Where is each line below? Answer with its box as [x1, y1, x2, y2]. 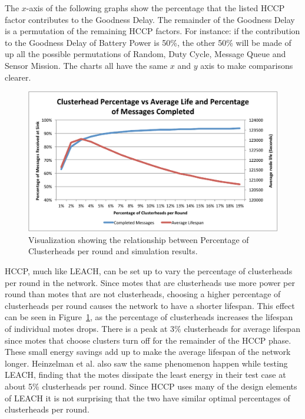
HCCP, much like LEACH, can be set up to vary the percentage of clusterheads [5, 265, 293, 277]
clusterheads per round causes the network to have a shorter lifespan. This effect [5, 299, 295, 311]
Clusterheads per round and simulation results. [28, 245, 198, 257]
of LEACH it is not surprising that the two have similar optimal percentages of [5, 391, 290, 404]
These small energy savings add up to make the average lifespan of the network [5, 345, 291, 358]
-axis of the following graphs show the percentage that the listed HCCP [26, 2, 285, 14]
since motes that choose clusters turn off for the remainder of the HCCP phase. [5, 334, 291, 346]
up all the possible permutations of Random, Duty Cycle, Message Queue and [5, 48, 286, 60]
